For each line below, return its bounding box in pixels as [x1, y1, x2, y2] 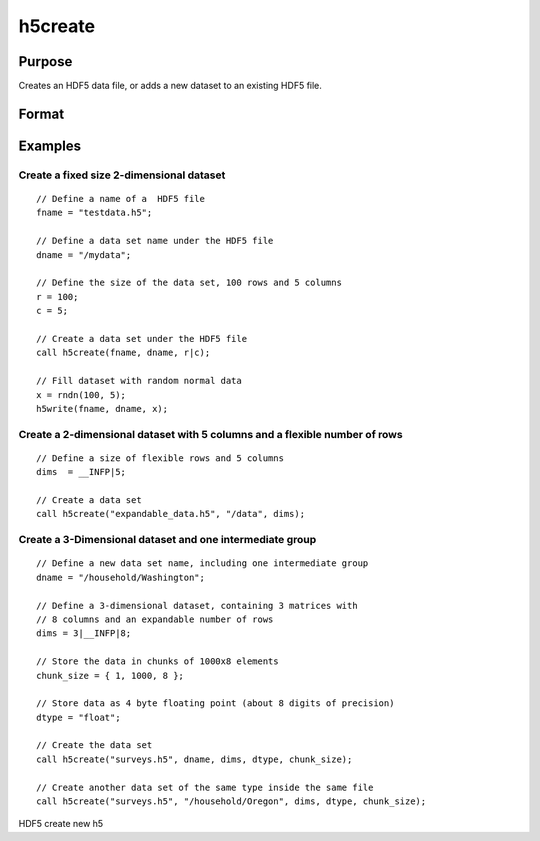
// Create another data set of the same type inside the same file [36, 781, 374, 793]
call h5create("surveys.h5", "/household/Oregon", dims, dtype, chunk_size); [36, 796, 427, 807]
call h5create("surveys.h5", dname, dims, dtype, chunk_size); [36, 753, 353, 765]
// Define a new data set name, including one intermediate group [36, 558, 369, 569]
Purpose [18, 53, 73, 70]
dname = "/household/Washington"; [36, 571, 205, 583]
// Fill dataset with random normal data [36, 375, 242, 387]
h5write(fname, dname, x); [36, 403, 169, 414]
